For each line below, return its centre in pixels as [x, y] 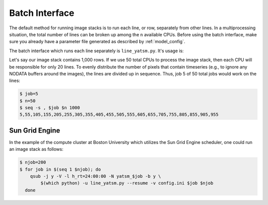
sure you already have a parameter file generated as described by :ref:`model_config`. [97, 42]
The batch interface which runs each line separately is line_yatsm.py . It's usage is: [96, 51]
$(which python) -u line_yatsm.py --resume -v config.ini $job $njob [127, 183]
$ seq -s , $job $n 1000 [50, 108]
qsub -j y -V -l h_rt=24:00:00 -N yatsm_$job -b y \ [96, 176]
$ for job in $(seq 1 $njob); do [60, 169]
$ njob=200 [33, 162]
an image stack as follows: [36, 149]
